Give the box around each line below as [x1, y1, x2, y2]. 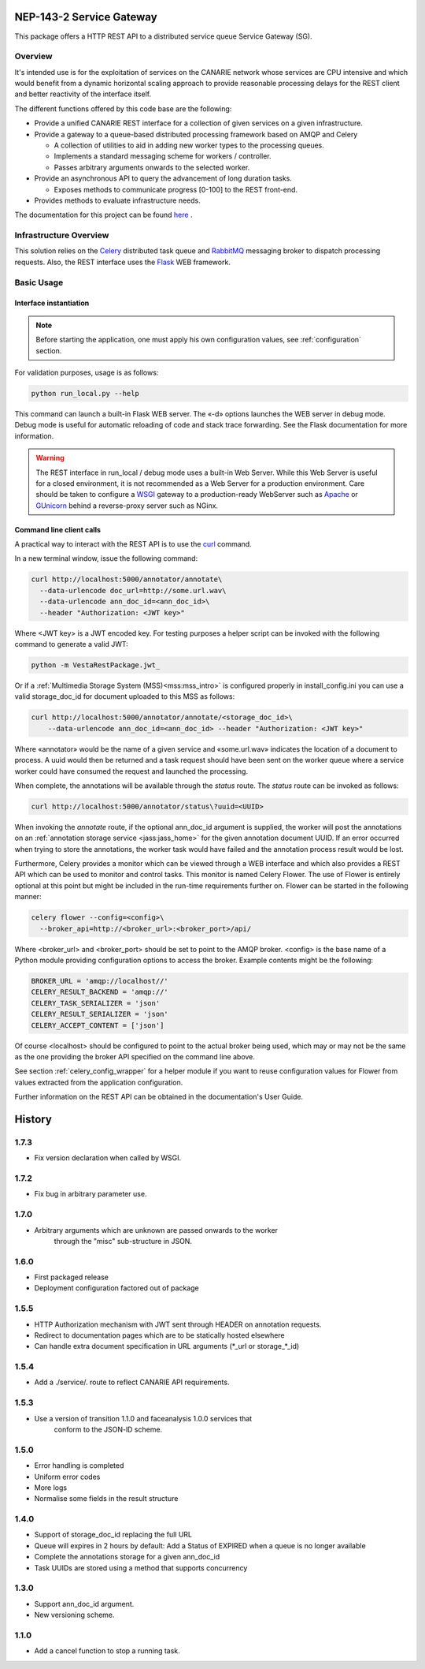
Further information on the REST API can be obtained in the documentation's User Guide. [14, 1092, 303, 1102]
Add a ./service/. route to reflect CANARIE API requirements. [34, 1377, 230, 1387]
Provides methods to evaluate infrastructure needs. [34, 196, 201, 205]
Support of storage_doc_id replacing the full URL [34, 1530, 193, 1540]
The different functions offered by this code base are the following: [14, 103, 232, 114]
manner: [14, 892, 42, 902]
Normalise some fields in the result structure [34, 1494, 179, 1503]
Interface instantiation [14, 298, 90, 308]
